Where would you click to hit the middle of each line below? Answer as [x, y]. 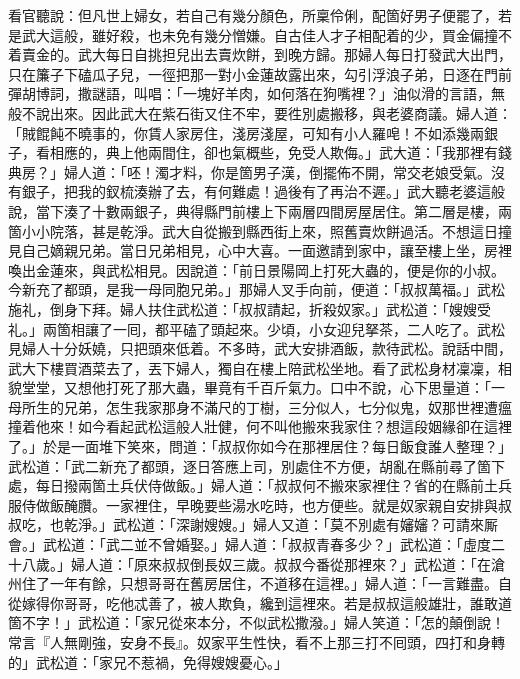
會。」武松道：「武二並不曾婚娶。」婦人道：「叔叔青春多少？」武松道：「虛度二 [256, 544]
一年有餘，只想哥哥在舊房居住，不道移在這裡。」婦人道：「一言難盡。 [273, 583]
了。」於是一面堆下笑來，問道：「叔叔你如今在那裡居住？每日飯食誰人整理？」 [260, 446]
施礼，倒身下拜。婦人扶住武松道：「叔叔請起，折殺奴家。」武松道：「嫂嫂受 [249, 308]
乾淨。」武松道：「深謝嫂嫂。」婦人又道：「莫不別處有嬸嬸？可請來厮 [280, 524]
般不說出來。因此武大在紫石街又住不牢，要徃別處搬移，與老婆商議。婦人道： [260, 112]
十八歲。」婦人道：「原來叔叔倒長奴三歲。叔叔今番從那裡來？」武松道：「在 [249, 563]
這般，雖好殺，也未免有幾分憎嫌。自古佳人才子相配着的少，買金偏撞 [273, 34]
